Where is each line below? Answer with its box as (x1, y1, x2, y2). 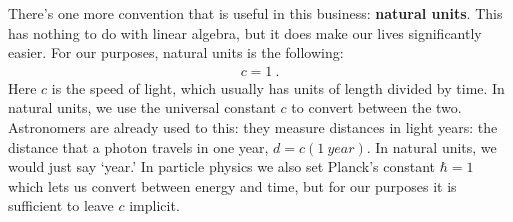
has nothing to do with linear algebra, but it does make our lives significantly (8, 22, 482, 43)
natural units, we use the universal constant (8, 97, 276, 118)
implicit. (129, 195, 180, 216)
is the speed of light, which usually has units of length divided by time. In (51, 77, 505, 98)
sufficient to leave (8, 195, 114, 216)
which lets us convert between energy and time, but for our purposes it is (8, 175, 457, 196)
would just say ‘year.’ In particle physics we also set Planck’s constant (8, 156, 436, 177)
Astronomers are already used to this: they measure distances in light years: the (8, 117, 498, 137)
